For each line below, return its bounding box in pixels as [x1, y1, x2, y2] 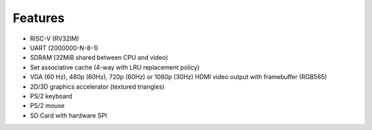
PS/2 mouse [30, 102, 65, 110]
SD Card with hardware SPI [30, 111, 107, 120]
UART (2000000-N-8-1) [30, 43, 99, 52]
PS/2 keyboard [30, 91, 72, 100]
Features [12, 10, 65, 25]
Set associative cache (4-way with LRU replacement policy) [30, 63, 200, 72]
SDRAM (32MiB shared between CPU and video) [30, 54, 168, 62]
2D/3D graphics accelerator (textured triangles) [30, 83, 165, 91]
